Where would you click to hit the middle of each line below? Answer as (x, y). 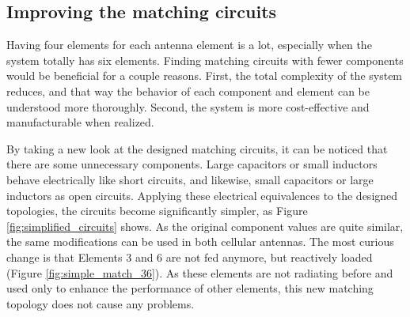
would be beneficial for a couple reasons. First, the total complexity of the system (205, 75)
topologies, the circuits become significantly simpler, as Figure (157, 211)
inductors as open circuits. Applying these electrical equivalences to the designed (202, 195)
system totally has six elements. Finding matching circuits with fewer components (205, 60)
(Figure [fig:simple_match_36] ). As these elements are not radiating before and (200, 272)
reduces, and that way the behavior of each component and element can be (188, 91)
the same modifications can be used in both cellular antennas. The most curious (200, 242)
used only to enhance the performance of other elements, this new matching (190, 288)
